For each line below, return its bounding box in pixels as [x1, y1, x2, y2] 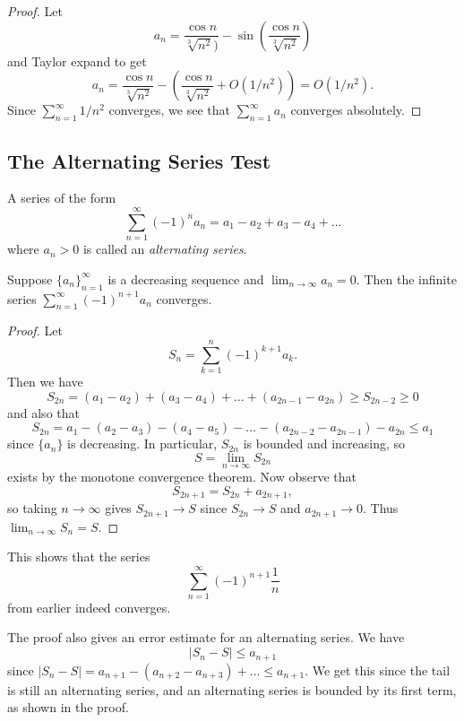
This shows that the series [7, 547, 150, 566]
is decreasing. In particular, [67, 434, 218, 453]
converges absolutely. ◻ [290, 100, 422, 119]
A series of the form [7, 188, 116, 207]
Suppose [7, 269, 53, 288]
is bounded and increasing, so [243, 434, 406, 453]
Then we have [7, 372, 83, 391]
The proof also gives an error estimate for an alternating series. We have [7, 628, 405, 647]
